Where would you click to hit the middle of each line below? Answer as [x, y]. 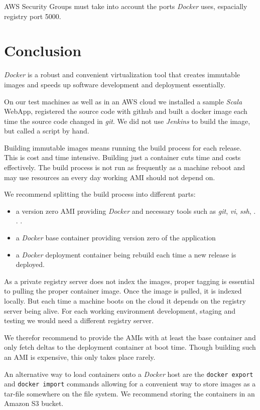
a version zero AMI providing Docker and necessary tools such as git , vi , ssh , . [136, 211]
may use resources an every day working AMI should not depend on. [110, 177]
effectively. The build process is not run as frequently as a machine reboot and [125, 167]
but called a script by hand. [47, 131]
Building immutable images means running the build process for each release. [123, 147]
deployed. [30, 264]
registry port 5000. [33, 16]
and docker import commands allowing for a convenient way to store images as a [130, 384]
